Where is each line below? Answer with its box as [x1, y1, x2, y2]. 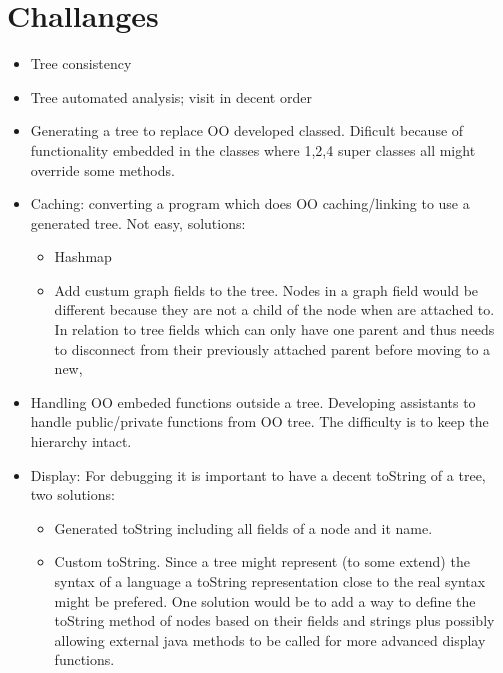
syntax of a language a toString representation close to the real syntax [54, 571, 486, 591]
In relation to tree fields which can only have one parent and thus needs [54, 319, 495, 340]
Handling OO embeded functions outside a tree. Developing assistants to [30, 391, 476, 412]
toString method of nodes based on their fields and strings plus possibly [54, 610, 495, 631]
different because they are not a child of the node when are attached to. [54, 299, 495, 320]
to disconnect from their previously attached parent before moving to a [54, 338, 491, 359]
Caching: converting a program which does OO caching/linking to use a [30, 193, 470, 214]
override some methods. [30, 159, 175, 180]
